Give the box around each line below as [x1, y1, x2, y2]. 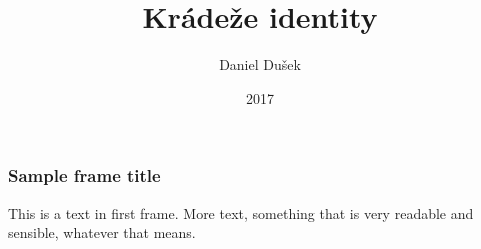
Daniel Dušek [219, 54, 301, 75]
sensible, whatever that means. [8, 222, 196, 243]
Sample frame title [8, 163, 161, 188]
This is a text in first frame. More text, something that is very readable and [8, 202, 474, 223]
